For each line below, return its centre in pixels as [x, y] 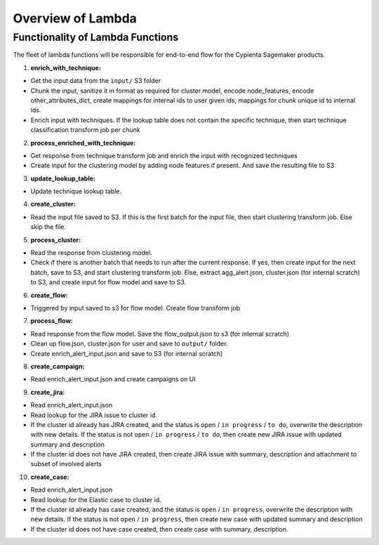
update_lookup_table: [63, 178]
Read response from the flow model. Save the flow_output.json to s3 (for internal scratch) [160, 334]
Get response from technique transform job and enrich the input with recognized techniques [164, 155]
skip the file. [48, 227]
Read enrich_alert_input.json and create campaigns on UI [113, 379]
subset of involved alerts [66, 464]
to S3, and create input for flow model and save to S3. [108, 282]
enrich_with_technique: [66, 67]
